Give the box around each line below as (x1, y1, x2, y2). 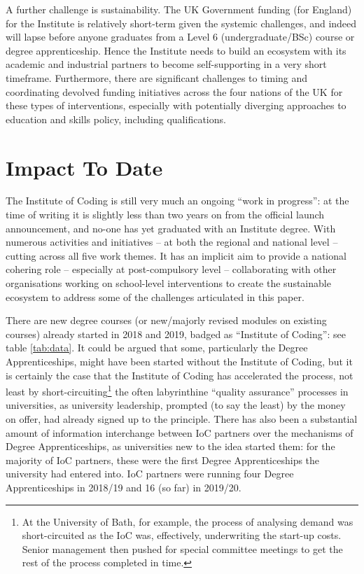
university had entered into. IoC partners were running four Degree (6, 466, 294, 481)
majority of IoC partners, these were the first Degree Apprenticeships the (6, 452, 320, 467)
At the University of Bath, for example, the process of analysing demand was (22, 514, 353, 528)
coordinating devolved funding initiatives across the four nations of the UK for (6, 84, 343, 99)
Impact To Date (6, 153, 163, 181)
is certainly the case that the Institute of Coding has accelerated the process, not (6, 367, 353, 382)
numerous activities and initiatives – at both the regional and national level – (6, 234, 338, 249)
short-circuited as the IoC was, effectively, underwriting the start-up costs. (22, 528, 342, 542)
